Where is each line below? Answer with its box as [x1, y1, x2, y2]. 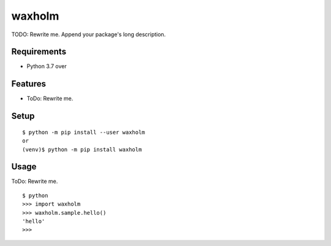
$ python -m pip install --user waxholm [22, 129, 145, 136]
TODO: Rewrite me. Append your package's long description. [11, 31, 166, 38]
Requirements [11, 47, 67, 57]
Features [11, 79, 46, 89]
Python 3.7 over [26, 63, 67, 70]
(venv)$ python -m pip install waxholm [22, 146, 142, 153]
